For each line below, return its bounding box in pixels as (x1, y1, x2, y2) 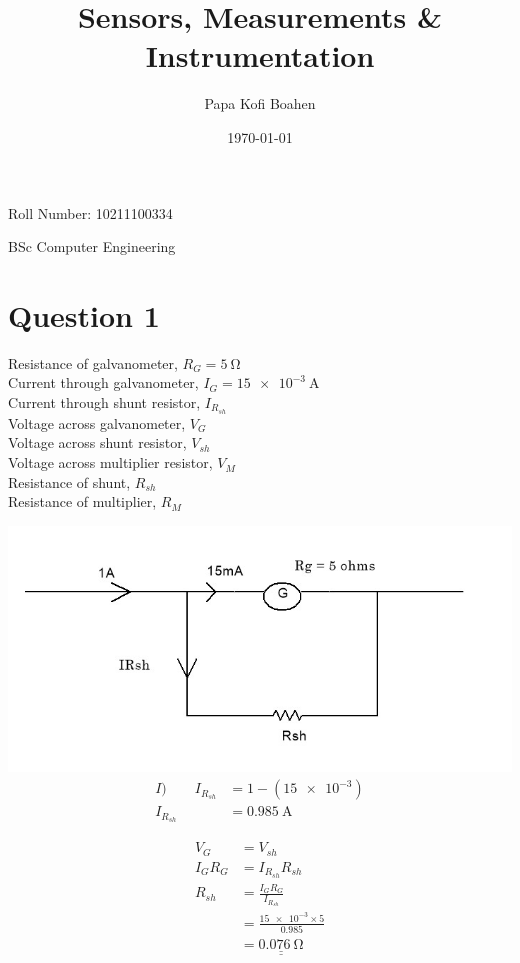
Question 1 (8, 294, 160, 335)
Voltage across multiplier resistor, (8, 452, 213, 473)
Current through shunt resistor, (8, 392, 201, 412)
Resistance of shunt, (8, 471, 131, 492)
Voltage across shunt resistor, (8, 432, 187, 453)
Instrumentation (145, 35, 375, 76)
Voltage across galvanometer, (8, 412, 186, 433)
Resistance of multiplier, (8, 491, 157, 512)
